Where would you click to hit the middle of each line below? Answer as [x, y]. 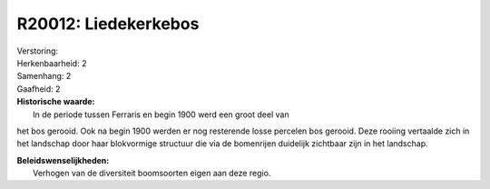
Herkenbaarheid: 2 [52, 63]
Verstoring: [38, 51]
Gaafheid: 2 [39, 89]
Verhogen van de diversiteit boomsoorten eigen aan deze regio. [152, 174]
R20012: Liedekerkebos [108, 24]
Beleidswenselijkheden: [63, 160]
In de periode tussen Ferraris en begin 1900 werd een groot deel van [161, 114]
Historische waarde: [56, 102]
